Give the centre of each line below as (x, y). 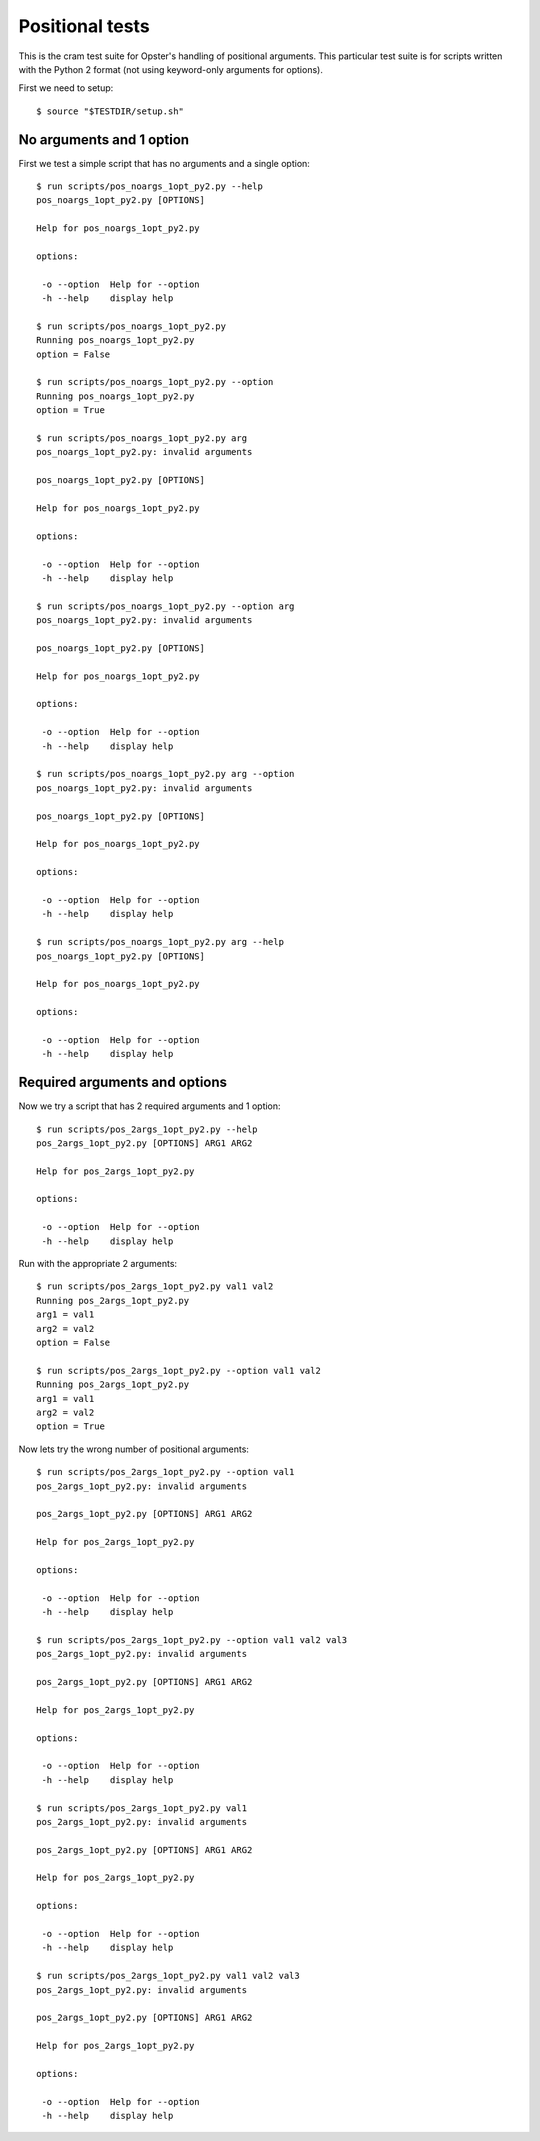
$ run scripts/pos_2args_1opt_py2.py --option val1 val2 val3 (192, 1639)
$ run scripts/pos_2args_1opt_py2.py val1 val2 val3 (168, 1976)
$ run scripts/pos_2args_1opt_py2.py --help (147, 1129)
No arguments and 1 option (104, 139)
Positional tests (84, 26)
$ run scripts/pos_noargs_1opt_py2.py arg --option (165, 774)
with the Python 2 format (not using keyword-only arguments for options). (171, 69)
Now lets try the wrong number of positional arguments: (134, 1449)
